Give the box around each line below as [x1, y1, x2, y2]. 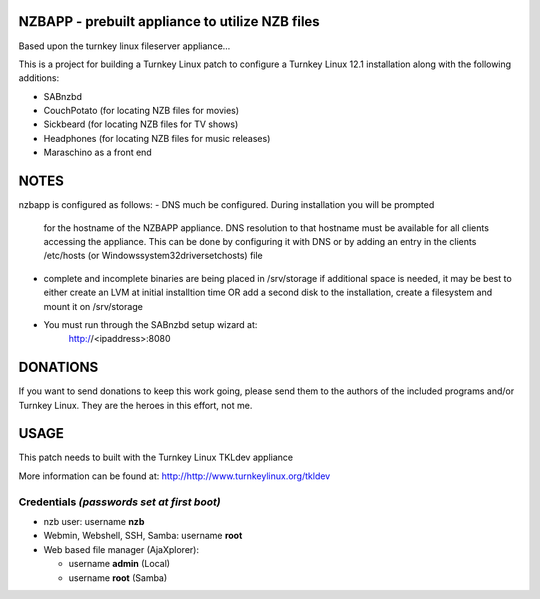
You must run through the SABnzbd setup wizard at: [43, 318, 258, 330]
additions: [18, 72, 60, 84]
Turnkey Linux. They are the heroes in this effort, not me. [18, 399, 253, 411]
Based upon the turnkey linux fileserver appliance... [18, 40, 231, 52]
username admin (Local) [68, 558, 170, 570]
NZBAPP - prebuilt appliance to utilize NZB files [18, 13, 320, 30]
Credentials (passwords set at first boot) [18, 495, 221, 509]
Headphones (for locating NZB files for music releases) [43, 132, 271, 144]
